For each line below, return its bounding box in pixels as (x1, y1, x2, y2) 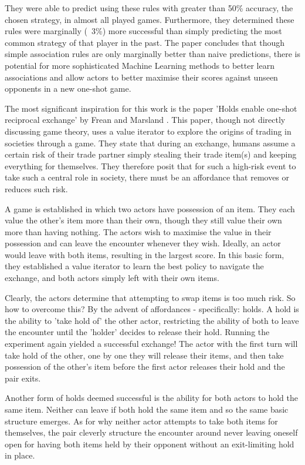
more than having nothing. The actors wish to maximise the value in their (5, 225, 272, 237)
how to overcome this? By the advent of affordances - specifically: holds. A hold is (5, 303, 299, 315)
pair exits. (5, 372, 41, 384)
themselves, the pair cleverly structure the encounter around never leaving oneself (5, 426, 298, 439)
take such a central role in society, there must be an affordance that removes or (5, 171, 290, 183)
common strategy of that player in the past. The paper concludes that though (5, 36, 285, 48)
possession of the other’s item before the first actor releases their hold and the (5, 360, 285, 373)
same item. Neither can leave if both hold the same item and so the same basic (5, 403, 289, 415)
